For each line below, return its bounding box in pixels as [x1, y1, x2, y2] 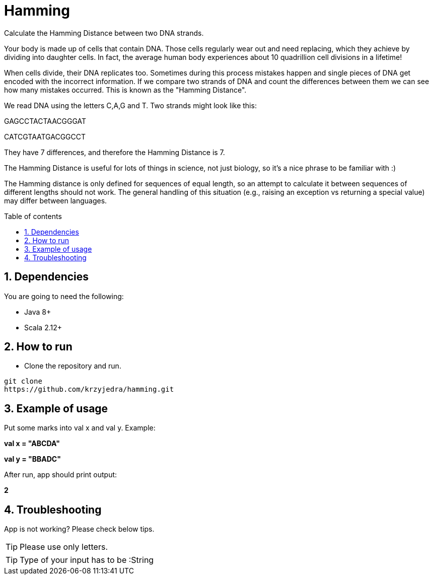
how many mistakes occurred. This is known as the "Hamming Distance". [4, 85, 247, 94]
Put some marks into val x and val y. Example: [4, 423, 156, 432]
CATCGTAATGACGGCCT [4, 132, 86, 141]
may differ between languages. [4, 196, 107, 205]
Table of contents [4, 211, 62, 221]
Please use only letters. [20, 542, 108, 552]
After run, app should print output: [4, 470, 117, 479]
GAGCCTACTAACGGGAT [4, 116, 87, 125]
